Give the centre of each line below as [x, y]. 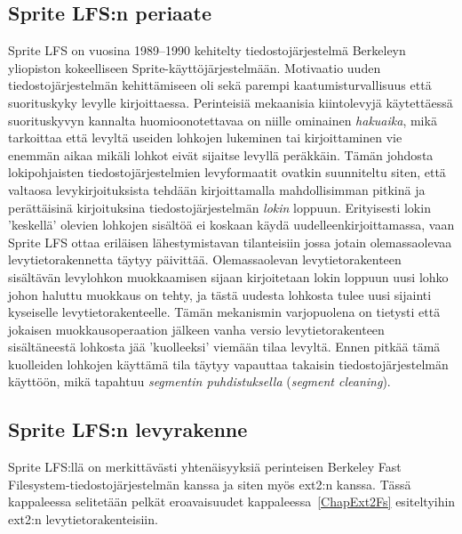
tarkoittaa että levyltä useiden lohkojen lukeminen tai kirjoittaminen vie [205, 138]
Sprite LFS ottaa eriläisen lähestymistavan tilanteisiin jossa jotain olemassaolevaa [230, 242]
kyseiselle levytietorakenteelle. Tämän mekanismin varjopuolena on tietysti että [224, 312]
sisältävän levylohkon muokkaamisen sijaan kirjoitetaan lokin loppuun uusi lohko [228, 276]
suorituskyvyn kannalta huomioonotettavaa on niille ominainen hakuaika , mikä [223, 120]
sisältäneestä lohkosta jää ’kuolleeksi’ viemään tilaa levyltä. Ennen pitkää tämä [224, 347]
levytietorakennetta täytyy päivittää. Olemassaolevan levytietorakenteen [205, 259]
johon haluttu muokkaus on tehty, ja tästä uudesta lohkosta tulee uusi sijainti [220, 294]
